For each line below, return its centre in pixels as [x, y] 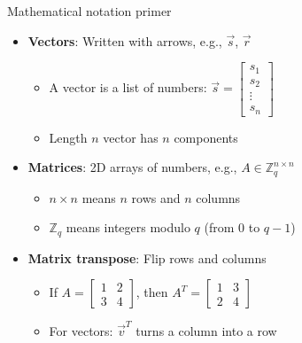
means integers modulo [128, 227]
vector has [131, 137]
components [206, 137]
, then [152, 292]
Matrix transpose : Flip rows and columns [147, 257]
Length [68, 137]
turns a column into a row [206, 331]
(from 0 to [232, 227]
